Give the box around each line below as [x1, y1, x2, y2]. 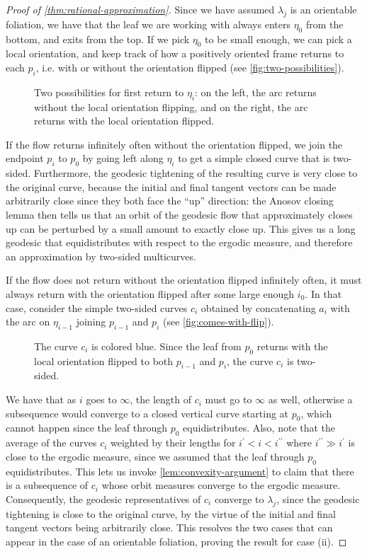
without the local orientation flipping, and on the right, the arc [34, 99, 308, 114]
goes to [86, 392, 117, 407]
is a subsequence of [6, 478, 89, 492]
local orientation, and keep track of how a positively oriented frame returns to [6, 46, 344, 61]
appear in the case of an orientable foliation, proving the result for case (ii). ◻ [6, 533, 347, 548]
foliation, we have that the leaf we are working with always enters [6, 16, 290, 31]
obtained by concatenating [201, 300, 316, 315]
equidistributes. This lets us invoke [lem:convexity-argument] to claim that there [6, 463, 354, 478]
